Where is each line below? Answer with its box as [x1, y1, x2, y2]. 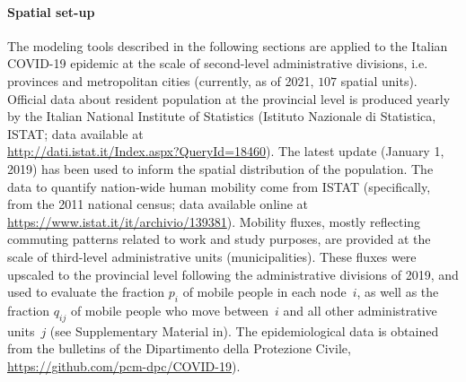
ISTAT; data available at [7, 124, 144, 143]
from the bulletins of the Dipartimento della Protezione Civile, [7, 339, 351, 358]
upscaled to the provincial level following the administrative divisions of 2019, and [7, 265, 459, 283]
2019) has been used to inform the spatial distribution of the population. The [7, 159, 434, 178]
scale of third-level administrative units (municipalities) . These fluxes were [7, 247, 417, 265]
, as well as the [356, 282, 439, 301]
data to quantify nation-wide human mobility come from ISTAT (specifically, [7, 177, 431, 195]
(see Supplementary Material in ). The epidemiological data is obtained [49, 321, 439, 340]
